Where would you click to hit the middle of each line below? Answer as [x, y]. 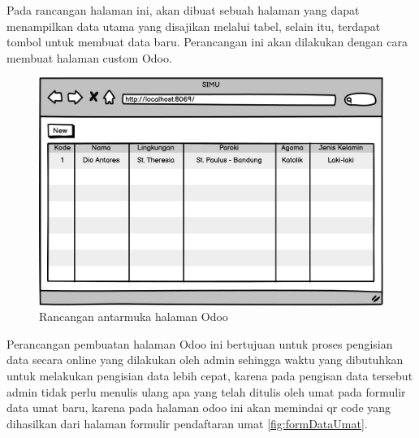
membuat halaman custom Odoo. [89, 57]
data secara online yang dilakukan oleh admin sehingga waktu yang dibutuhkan [205, 360]
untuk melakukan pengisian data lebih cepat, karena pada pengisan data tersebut [210, 376]
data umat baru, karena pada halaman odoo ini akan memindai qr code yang [199, 408]
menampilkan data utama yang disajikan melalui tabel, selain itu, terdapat [194, 26]
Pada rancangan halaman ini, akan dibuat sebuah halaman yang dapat [183, 10]
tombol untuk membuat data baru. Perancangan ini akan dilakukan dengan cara [207, 42]
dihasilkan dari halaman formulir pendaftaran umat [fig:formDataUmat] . [187, 423]
